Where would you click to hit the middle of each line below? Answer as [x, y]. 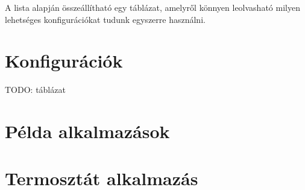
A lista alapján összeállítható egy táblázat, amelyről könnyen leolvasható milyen [152, 7]
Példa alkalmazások [87, 131]
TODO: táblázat [35, 90]
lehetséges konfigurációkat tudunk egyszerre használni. [105, 19]
